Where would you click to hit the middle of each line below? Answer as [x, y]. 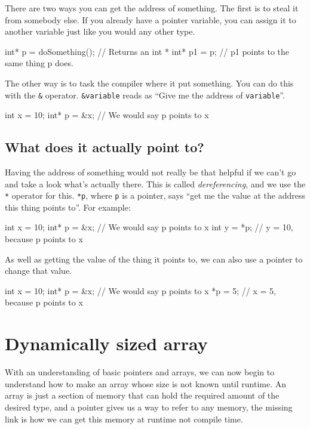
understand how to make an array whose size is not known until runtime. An [146, 383]
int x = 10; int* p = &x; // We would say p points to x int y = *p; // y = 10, [149, 227]
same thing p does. [39, 63]
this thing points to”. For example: [68, 207]
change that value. [38, 271]
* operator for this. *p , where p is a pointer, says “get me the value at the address [155, 195]
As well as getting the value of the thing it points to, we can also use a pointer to [154, 259]
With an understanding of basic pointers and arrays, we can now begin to [140, 372]
